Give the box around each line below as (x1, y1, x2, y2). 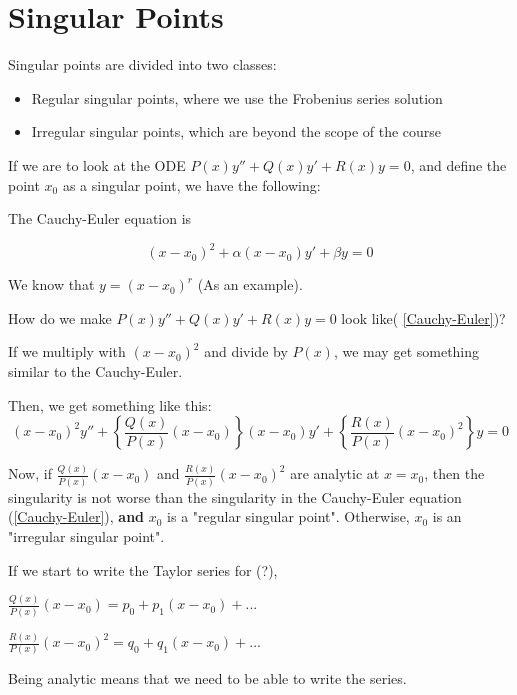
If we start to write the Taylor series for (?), (8, 559, 278, 580)
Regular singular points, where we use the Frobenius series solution (31, 87, 443, 108)
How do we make (8, 307, 112, 328)
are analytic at (290, 463, 380, 484)
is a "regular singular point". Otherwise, (167, 506, 410, 527)
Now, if (8, 463, 52, 484)
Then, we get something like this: (8, 394, 212, 415)
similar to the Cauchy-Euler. (8, 360, 183, 381)
